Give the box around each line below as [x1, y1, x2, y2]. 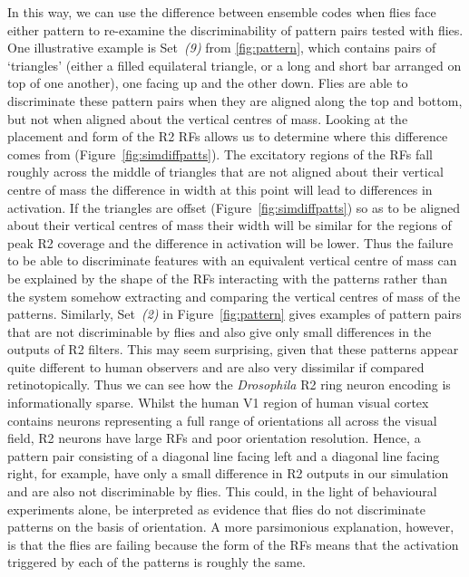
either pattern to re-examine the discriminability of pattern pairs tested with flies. [7, 20, 464, 39]
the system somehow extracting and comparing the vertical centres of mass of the [7, 286, 461, 305]
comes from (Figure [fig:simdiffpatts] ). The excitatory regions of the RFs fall [7, 144, 433, 163]
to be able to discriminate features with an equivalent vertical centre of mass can [7, 251, 457, 270]
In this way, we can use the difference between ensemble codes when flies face [7, 3, 436, 21]
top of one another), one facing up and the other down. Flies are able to [7, 73, 408, 92]
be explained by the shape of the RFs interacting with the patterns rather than [7, 268, 447, 287]
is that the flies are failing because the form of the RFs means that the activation [7, 534, 459, 553]
